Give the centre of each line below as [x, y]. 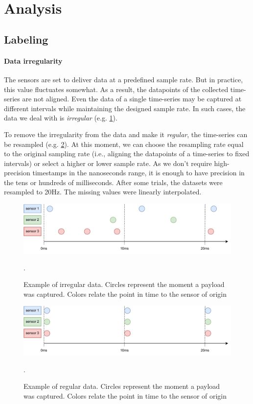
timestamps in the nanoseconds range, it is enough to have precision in [138, 173]
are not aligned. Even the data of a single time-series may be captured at [132, 99]
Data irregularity [33, 60]
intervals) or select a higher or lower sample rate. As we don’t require [108, 163]
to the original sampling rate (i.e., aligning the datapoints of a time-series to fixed [127, 154]
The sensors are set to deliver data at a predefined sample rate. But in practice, [124, 79]
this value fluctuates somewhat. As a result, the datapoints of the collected [116, 89]
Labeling [26, 39]
